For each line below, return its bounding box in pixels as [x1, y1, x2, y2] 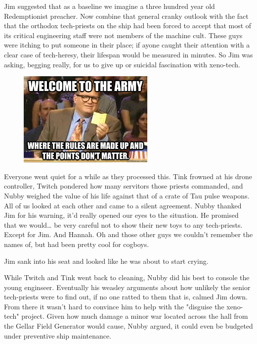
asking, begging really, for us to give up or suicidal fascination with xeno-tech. [4, 59, 241, 69]
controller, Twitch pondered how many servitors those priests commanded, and [4, 181, 243, 191]
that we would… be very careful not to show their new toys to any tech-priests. [4, 219, 243, 230]
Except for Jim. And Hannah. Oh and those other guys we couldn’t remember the [4, 229, 253, 240]
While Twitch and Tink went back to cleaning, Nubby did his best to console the [4, 272, 250, 283]
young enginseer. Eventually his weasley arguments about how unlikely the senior [4, 282, 251, 292]
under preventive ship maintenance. [4, 330, 112, 341]
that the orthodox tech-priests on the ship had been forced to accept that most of [4, 20, 252, 31]
